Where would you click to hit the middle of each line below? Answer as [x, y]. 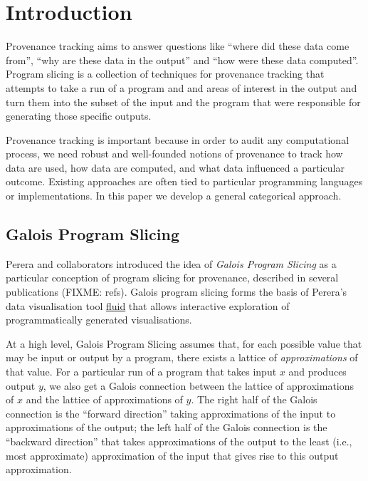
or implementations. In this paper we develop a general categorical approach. [174, 196]
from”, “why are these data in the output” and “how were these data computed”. [182, 60]
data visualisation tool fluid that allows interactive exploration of [148, 305]
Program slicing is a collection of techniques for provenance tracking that [165, 74]
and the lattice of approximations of [104, 399]
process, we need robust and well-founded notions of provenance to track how [174, 154]
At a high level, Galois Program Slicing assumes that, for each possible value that [184, 343]
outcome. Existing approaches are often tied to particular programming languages [184, 181]
